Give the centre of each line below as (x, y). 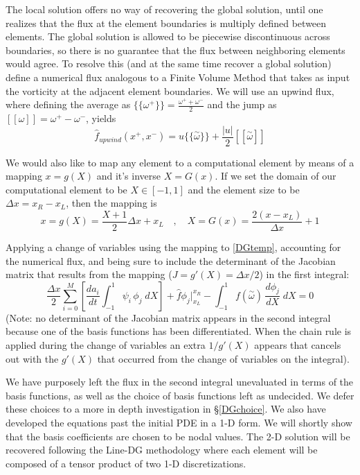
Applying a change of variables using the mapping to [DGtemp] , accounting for (173, 247)
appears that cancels (298, 345)
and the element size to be (244, 189)
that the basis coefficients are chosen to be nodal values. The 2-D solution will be (178, 436)
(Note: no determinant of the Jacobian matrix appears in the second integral (168, 317)
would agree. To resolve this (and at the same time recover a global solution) (169, 63)
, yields (101, 118)
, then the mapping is (111, 203)
